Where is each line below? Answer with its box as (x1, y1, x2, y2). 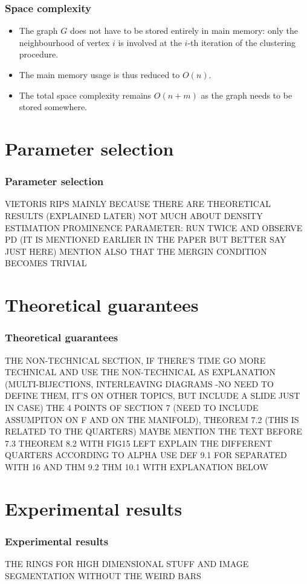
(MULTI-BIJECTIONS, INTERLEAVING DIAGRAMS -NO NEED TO (5, 377, 274, 390)
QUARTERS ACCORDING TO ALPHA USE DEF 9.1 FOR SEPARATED (5, 448, 287, 461)
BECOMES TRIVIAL (5, 257, 87, 269)
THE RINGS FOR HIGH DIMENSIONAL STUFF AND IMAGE (5, 557, 249, 570)
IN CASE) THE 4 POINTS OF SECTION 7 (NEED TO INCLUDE (5, 401, 259, 413)
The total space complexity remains (19, 88, 152, 101)
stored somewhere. (19, 100, 88, 113)
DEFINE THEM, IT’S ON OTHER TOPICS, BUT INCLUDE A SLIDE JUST (5, 389, 300, 402)
